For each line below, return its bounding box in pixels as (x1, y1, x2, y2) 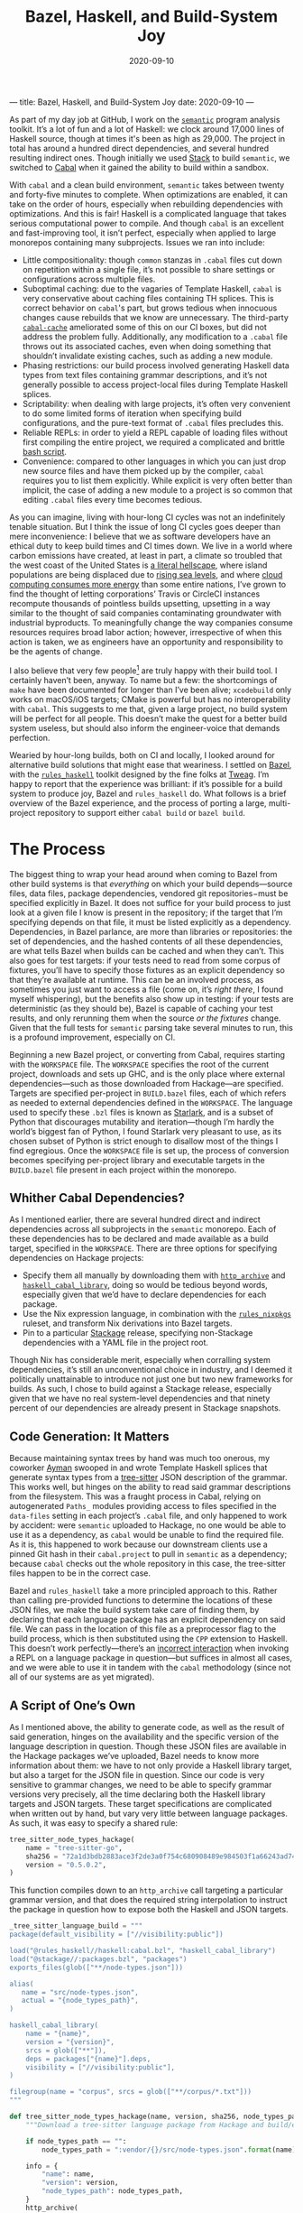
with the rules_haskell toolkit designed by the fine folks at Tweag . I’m (9, 769, 270, 780)
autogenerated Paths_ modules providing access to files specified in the (9, 1501, 277, 1512)
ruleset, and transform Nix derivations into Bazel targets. (22, 1318, 233, 1329)
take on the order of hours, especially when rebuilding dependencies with (9, 199, 284, 209)
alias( (9, 1979, 34, 1988)
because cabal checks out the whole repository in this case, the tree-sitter (9, 1559, 286, 1569)
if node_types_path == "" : (25, 2136, 127, 2145)
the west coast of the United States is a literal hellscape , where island (9, 560, 268, 570)
